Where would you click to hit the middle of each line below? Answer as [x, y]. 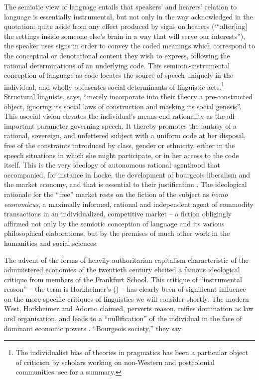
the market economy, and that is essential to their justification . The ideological [126, 184]
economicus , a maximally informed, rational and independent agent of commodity [129, 204]
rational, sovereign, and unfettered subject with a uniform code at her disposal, [125, 135]
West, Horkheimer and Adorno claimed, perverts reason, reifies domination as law [129, 308]
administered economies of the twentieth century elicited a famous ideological [122, 270]
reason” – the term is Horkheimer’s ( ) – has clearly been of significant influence [125, 289]
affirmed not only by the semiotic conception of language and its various [114, 223]
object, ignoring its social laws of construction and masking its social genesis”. [123, 106]
